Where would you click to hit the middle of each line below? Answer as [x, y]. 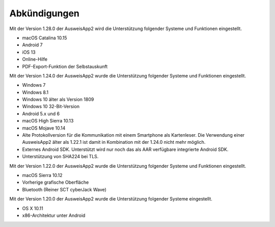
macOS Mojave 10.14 [44, 128]
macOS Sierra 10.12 [43, 175]
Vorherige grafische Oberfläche [56, 182]
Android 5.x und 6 [41, 113]
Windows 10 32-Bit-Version [51, 107]
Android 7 [32, 45]
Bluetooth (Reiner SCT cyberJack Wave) [64, 189]
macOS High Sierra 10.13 [48, 121]
